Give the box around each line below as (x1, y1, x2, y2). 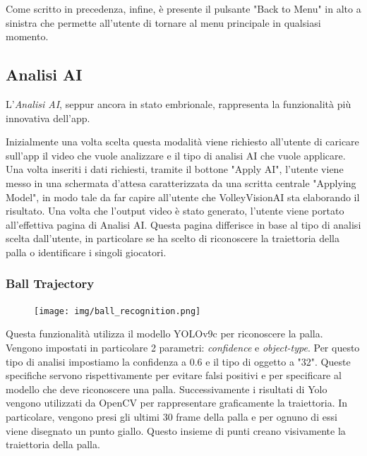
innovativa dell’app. (6, 110, 90, 125)
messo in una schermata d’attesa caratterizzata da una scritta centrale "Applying (6, 175, 356, 190)
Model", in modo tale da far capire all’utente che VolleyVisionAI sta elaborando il (6, 189, 360, 204)
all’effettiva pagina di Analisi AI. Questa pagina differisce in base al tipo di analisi (6, 217, 361, 232)
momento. (6, 29, 49, 44)
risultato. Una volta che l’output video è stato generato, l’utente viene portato (6, 203, 344, 218)
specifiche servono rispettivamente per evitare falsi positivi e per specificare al (6, 368, 342, 383)
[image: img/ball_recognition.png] (34, 306, 201, 316)
